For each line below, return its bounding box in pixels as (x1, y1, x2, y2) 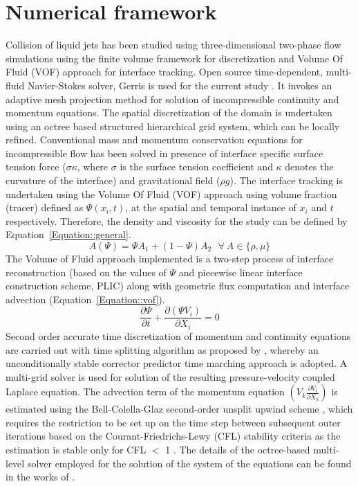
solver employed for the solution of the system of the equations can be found (27, 456, 352, 470)
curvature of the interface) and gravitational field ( (6, 173, 220, 188)
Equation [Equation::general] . (6, 227, 131, 242)
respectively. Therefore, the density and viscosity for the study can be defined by (6, 213, 348, 228)
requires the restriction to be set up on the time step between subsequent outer (6, 415, 341, 429)
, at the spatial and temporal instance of (125, 200, 296, 215)
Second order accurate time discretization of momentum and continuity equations (6, 328, 351, 343)
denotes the (285, 159, 334, 174)
